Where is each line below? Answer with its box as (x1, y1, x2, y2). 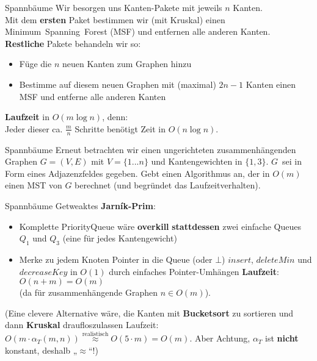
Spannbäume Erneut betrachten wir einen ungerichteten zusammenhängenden (5, 143, 296, 155)
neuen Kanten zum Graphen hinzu (62, 57, 192, 70)
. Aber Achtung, (189, 332, 250, 345)
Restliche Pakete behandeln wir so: (5, 37, 141, 49)
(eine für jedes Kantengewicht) (62, 232, 177, 245)
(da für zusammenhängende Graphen (19, 286, 158, 299)
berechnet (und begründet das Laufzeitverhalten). (75, 179, 261, 191)
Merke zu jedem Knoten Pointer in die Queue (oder (19, 252, 213, 265)
